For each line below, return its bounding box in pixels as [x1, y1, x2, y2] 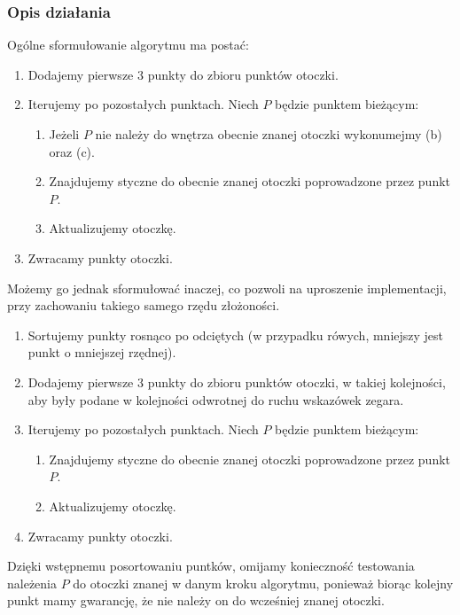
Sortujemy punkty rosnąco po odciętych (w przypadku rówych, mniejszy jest [27, 325, 444, 344]
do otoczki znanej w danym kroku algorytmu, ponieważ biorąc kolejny [73, 573, 454, 592]
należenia [7, 573, 57, 592]
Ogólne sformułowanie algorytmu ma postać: [7, 35, 249, 54]
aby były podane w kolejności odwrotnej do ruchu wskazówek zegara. [27, 390, 404, 409]
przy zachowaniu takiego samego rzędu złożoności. [7, 296, 280, 315]
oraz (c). [49, 142, 95, 160]
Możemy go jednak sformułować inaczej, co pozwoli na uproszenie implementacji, [7, 278, 447, 297]
